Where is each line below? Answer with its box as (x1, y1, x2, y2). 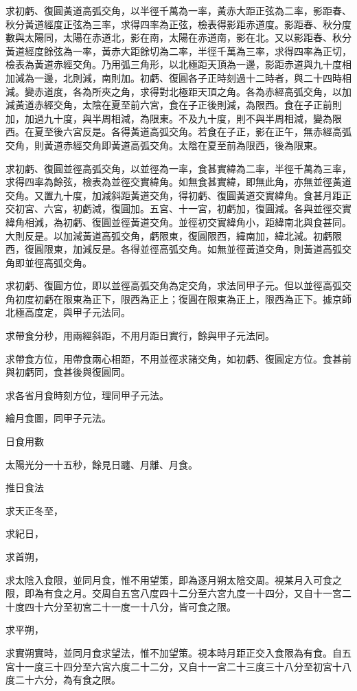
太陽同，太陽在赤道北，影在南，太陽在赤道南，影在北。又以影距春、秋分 (24, 30, 352, 45)
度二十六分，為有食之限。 (5, 672, 121, 687)
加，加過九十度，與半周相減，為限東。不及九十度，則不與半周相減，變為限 (5, 111, 342, 125)
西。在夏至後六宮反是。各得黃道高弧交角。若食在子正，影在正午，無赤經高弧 (5, 124, 352, 139)
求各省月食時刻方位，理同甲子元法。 (5, 387, 169, 402)
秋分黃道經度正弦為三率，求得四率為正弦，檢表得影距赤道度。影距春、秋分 (5, 16, 342, 31)
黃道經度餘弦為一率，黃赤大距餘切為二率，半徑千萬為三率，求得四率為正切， (5, 43, 352, 58)
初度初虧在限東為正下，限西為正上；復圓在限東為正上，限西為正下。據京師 (14, 291, 352, 306)
